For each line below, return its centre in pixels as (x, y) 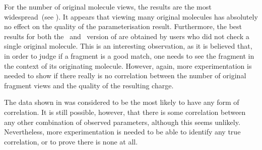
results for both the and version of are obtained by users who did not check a (127, 36)
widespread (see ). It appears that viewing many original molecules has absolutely (131, 16)
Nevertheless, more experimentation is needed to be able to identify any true (122, 132)
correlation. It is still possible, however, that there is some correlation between (125, 112)
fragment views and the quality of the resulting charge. (89, 85)
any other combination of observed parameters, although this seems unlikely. (122, 122)
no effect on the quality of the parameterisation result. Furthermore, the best (123, 26)
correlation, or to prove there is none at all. (71, 141)
